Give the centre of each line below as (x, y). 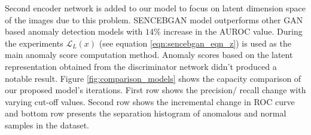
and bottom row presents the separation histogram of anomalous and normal (146, 113)
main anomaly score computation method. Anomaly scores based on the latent (149, 55)
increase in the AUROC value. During (233, 31)
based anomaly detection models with (74, 31)
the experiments (34, 43)
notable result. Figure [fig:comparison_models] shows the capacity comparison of (153, 78)
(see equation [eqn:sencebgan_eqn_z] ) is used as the (195, 43)
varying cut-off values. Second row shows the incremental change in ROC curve (150, 101)
